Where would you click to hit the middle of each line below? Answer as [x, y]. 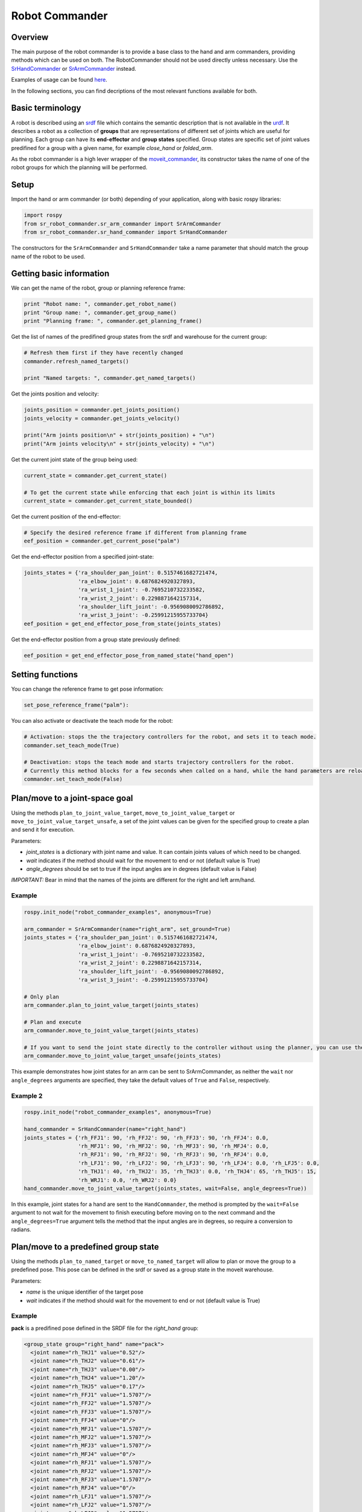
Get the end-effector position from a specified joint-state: [82, 557]
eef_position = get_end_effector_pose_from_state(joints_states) [122, 624]
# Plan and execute [52, 1022]
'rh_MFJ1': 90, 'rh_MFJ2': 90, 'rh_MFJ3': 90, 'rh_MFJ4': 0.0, [173, 1146]
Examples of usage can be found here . [59, 80]
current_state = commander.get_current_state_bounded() [108, 501]
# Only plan [42, 997]
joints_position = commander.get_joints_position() [102, 410]
